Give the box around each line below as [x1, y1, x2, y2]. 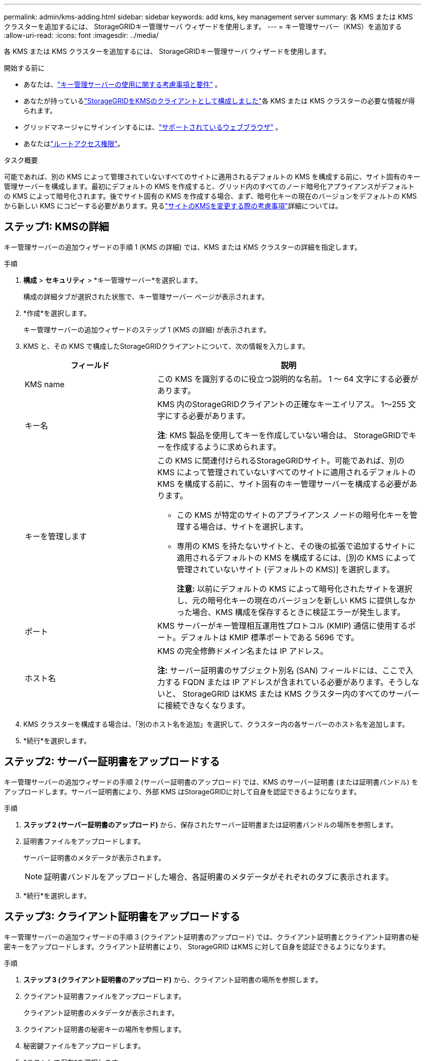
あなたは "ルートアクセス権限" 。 [23, 139, 125, 148]
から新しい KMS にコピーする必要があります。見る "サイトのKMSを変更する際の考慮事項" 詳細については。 [4, 202, 342, 210]
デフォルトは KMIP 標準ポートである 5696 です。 [180, 632, 359, 642]
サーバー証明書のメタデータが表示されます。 [23, 853, 165, 862]
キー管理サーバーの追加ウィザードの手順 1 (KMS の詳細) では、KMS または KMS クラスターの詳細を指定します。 [4, 242, 361, 251]
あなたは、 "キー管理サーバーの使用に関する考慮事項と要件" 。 [23, 80, 222, 88]
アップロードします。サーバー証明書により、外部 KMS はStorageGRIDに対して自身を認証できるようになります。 [4, 787, 361, 796]
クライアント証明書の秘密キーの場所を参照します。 [23, 1025, 186, 1033]
